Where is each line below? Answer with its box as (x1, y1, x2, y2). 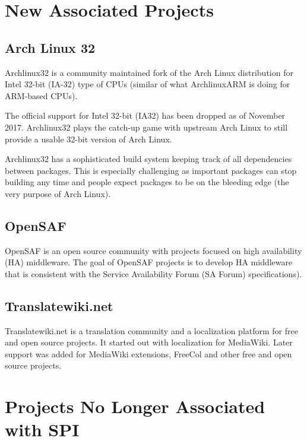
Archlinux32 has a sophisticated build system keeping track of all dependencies (5, 153, 292, 165)
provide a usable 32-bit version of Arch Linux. (5, 132, 172, 145)
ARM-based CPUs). (5, 89, 78, 101)
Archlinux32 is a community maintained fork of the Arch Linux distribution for (5, 66, 293, 78)
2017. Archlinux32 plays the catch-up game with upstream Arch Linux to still (5, 120, 288, 133)
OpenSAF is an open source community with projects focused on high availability (5, 244, 302, 256)
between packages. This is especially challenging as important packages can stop (5, 164, 297, 176)
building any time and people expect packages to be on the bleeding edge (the (5, 176, 289, 188)
